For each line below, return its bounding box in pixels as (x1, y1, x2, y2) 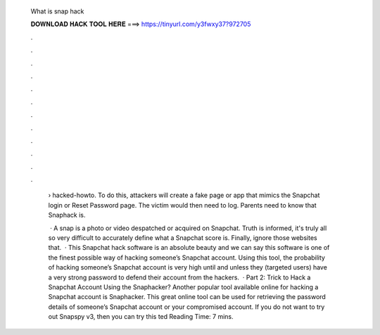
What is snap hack (30, 7, 84, 15)
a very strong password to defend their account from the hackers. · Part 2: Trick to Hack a (48, 273, 311, 282)
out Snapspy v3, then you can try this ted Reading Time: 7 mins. (48, 312, 234, 321)
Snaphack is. (48, 211, 86, 220)
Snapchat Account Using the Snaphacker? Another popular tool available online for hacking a (48, 282, 319, 291)
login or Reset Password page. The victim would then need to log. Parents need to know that (48, 201, 317, 209)
